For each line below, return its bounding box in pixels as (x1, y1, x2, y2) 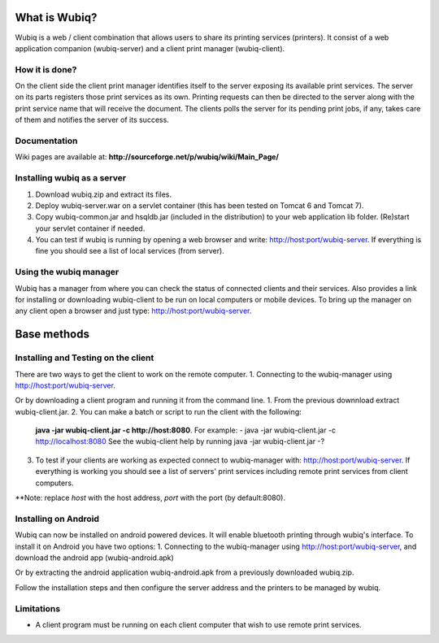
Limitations (15, 602, 61, 614)
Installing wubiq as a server (15, 172, 126, 184)
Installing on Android (15, 513, 100, 524)
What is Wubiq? (15, 11, 98, 24)
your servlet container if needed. (35, 224, 146, 233)
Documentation (15, 135, 78, 146)
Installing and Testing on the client (15, 352, 154, 363)
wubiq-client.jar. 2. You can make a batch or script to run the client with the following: (15, 406, 302, 416)
